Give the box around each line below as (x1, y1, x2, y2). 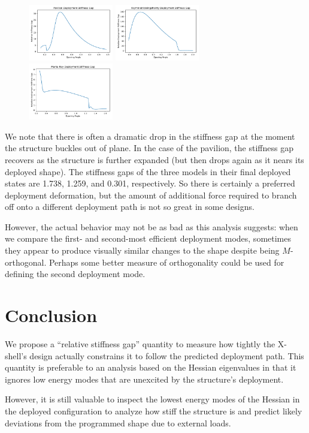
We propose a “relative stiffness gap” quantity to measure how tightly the (5, 337, 275, 350)
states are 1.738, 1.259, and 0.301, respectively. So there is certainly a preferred (5, 177, 295, 190)
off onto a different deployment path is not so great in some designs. (5, 200, 255, 213)
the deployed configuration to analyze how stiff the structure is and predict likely (5, 404, 302, 417)
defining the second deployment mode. (5, 267, 146, 280)
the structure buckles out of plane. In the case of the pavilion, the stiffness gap (5, 142, 293, 154)
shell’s (5, 349, 27, 362)
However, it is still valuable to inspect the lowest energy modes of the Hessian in (5, 393, 300, 405)
